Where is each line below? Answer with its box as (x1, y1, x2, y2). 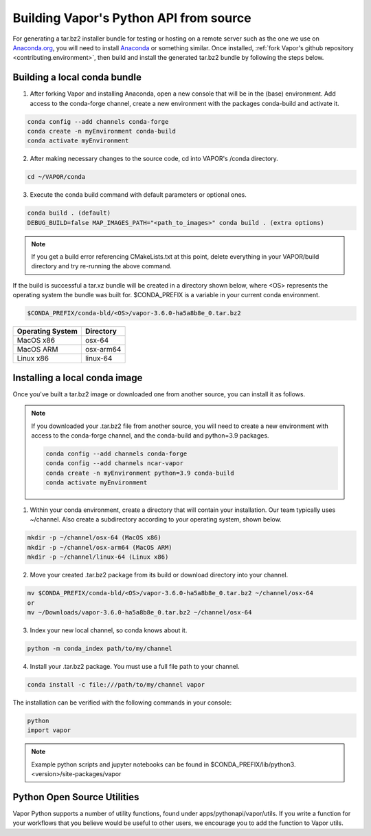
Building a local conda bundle (12, 72, 142, 83)
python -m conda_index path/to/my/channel (27, 644, 172, 652)
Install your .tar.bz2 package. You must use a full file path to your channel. (30, 662, 240, 670)
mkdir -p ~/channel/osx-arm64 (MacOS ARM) (27, 544, 172, 551)
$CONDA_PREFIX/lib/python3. (210, 760, 296, 769)
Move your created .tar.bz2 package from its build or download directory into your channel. (30, 571, 289, 579)
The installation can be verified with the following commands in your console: (12, 698, 232, 707)
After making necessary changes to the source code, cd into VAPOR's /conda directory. (30, 155, 278, 163)
